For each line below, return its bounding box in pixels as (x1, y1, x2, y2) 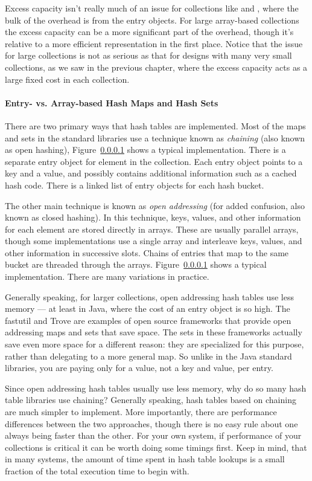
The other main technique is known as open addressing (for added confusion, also (5, 199, 305, 211)
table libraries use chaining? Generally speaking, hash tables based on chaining (5, 393, 296, 406)
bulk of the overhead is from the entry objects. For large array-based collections (5, 13, 299, 26)
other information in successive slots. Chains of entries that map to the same (5, 246, 289, 259)
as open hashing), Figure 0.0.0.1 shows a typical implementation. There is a (5, 143, 286, 156)
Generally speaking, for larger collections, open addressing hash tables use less (5, 290, 294, 303)
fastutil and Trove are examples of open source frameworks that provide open (5, 314, 291, 326)
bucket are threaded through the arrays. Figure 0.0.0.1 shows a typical (5, 258, 267, 271)
